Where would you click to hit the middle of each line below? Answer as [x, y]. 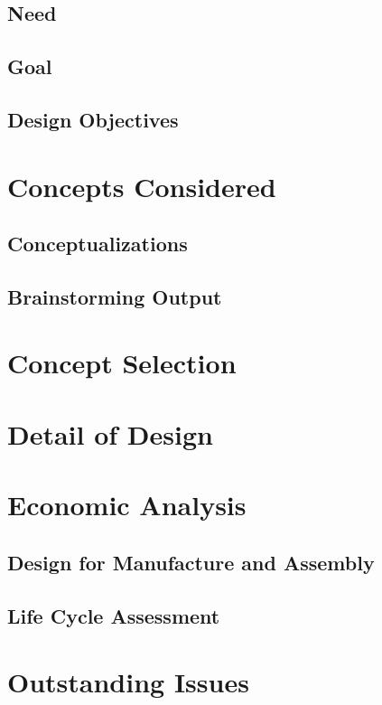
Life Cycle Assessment [114, 615]
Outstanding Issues [128, 682]
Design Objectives [93, 119]
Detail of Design [110, 433]
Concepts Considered [142, 186]
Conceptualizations [98, 244]
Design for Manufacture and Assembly [191, 562]
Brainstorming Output [115, 296]
